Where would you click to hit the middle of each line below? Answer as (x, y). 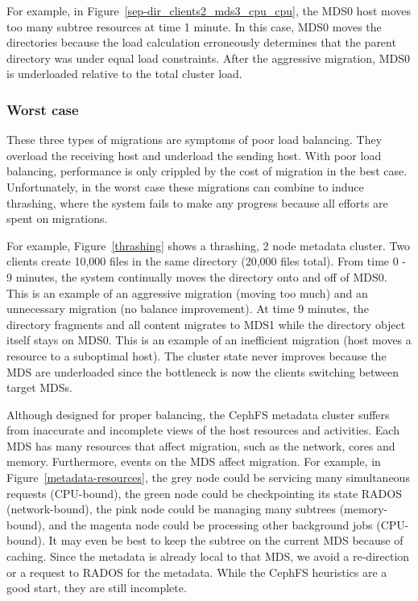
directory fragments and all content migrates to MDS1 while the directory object (206, 324)
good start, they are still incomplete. (97, 588)
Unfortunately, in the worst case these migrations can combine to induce (185, 186)
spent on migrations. (57, 218)
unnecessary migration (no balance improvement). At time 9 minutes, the (188, 309)
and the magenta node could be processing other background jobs (211, 524)
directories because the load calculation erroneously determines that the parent (201, 42)
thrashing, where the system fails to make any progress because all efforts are (197, 202)
